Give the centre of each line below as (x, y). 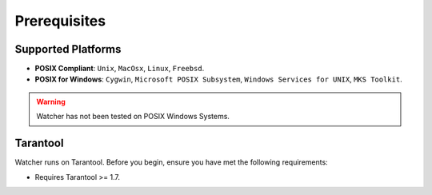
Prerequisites (60, 21)
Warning (51, 101)
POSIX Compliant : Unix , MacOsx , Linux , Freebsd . (120, 69)
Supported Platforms (68, 49)
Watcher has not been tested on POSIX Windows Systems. (133, 117)
